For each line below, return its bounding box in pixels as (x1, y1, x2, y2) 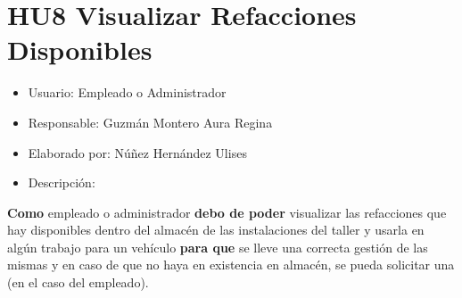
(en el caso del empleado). (7, 273, 149, 292)
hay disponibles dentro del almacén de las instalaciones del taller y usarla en (7, 220, 425, 239)
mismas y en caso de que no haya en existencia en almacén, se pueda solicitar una (7, 255, 455, 274)
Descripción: (28, 173, 95, 192)
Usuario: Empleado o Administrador (28, 83, 227, 102)
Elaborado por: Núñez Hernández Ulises (28, 143, 247, 161)
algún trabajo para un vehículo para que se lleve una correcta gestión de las (7, 237, 428, 256)
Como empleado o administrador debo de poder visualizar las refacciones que (7, 203, 447, 221)
